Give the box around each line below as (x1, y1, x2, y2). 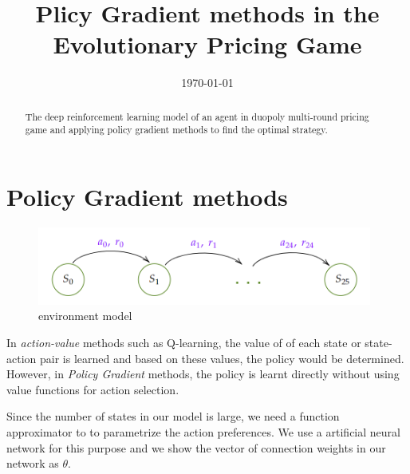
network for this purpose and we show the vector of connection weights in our (6, 439, 386, 456)
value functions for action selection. (6, 381, 179, 397)
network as (6, 455, 59, 472)
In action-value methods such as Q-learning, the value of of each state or (6, 334, 361, 350)
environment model (38, 307, 132, 324)
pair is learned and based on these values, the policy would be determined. (39, 350, 404, 366)
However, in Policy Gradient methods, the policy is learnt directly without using (6, 365, 400, 382)
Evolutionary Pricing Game (53, 28, 362, 61)
